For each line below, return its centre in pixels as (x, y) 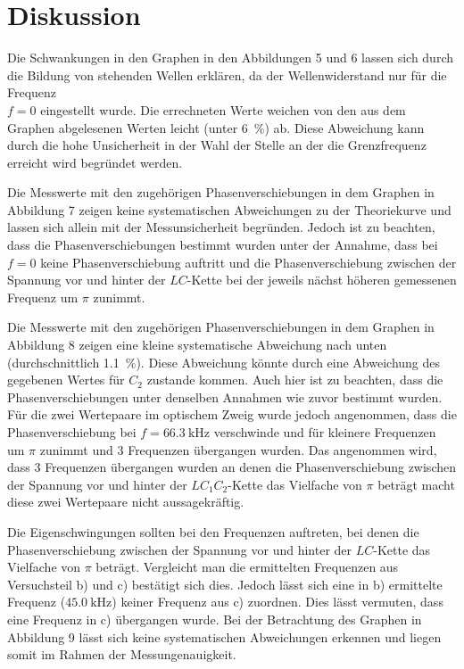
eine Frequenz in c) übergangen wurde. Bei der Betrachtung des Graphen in (215, 619)
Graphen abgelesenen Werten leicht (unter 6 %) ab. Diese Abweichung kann (216, 127)
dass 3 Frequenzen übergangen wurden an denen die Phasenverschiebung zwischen (232, 467)
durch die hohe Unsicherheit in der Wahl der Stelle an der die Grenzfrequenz (217, 145)
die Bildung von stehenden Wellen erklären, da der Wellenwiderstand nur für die (227, 74)
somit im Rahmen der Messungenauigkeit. (122, 654)
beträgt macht (416, 484)
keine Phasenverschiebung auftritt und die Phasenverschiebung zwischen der (249, 262)
